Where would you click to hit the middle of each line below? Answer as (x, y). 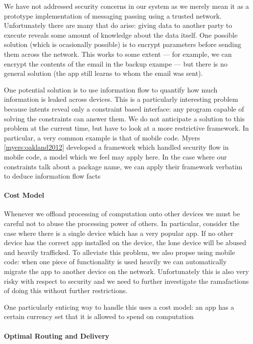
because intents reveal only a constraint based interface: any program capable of (124, 108)
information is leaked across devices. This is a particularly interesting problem (121, 99)
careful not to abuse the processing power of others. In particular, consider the (122, 223)
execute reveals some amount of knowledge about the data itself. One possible (121, 34)
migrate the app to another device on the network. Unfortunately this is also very (126, 271)
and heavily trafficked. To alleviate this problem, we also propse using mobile (120, 252)
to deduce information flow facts (52, 176)
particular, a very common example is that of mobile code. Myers (102, 137)
